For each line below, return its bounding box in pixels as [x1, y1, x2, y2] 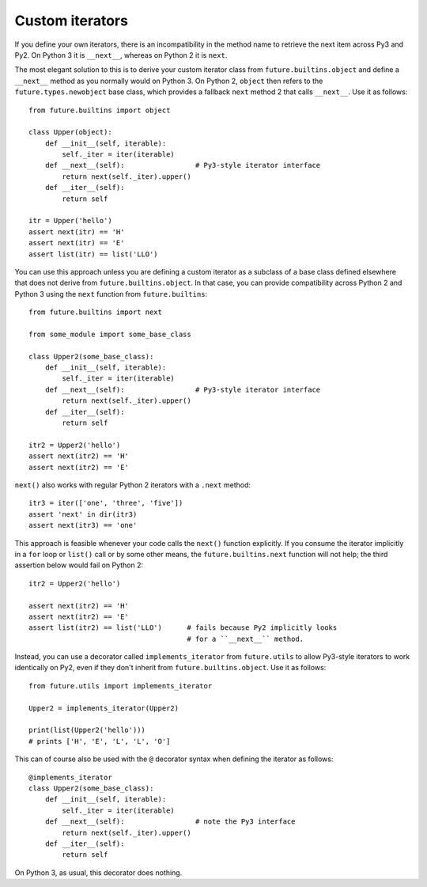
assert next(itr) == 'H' [28, 227, 125, 237]
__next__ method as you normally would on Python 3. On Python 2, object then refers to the [14, 76, 323, 85]
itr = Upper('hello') [28, 216, 112, 226]
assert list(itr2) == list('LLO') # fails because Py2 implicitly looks [28, 624, 338, 632]
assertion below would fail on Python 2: [14, 560, 144, 570]
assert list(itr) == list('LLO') [28, 249, 158, 259]
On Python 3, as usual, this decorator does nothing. [14, 867, 183, 878]
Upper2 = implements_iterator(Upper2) [28, 703, 179, 712]
